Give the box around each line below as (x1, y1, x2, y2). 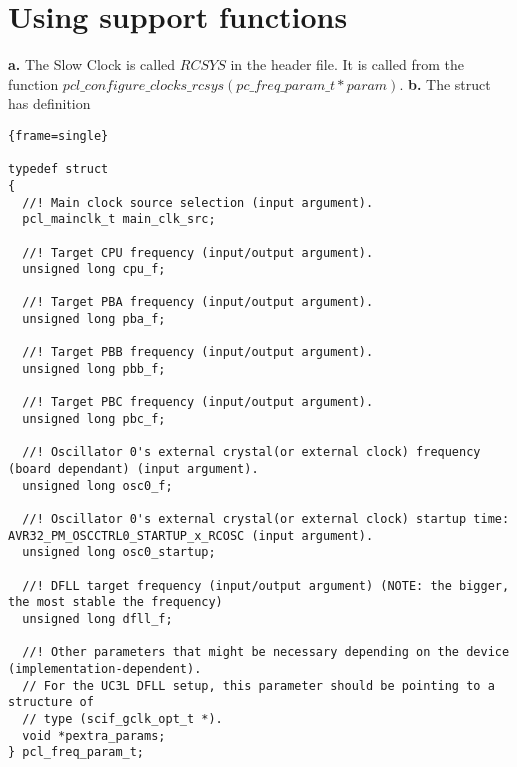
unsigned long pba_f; (22, 312, 166, 327)
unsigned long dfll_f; (22, 611, 173, 626)
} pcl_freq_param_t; (8, 745, 145, 760)
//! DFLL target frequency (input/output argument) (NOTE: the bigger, (22, 578, 510, 593)
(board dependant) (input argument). (8, 462, 259, 477)
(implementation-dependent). (8, 661, 202, 676)
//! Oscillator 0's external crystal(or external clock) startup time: (22, 512, 510, 526)
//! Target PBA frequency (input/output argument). (22, 295, 374, 310)
